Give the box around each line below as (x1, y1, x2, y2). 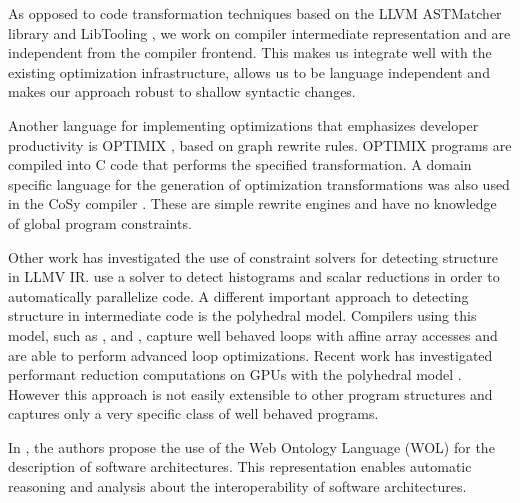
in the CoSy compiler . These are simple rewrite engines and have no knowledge (8, 193, 497, 214)
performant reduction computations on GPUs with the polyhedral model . (8, 364, 462, 385)
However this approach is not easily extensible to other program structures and (8, 383, 493, 404)
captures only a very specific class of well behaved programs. (8, 403, 379, 424)
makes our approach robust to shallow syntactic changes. (8, 81, 356, 102)
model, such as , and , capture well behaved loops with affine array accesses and (8, 324, 498, 345)
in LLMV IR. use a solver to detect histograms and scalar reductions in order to (8, 266, 500, 287)
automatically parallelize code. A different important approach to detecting (8, 285, 469, 306)
